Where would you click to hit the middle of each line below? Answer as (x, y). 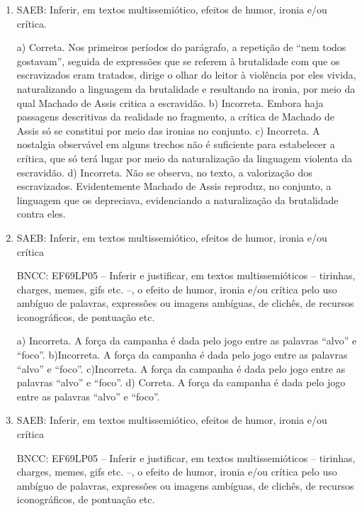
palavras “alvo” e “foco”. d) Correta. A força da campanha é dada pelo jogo (181, 382)
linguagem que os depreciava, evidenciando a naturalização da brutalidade (177, 200)
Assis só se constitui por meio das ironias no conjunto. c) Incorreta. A (168, 130)
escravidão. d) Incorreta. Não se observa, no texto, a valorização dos (164, 172)
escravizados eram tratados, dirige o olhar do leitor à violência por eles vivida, (186, 75)
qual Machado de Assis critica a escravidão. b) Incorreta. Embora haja (170, 102)
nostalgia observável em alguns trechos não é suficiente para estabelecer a (176, 144)
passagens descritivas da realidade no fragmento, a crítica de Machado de (175, 117)
